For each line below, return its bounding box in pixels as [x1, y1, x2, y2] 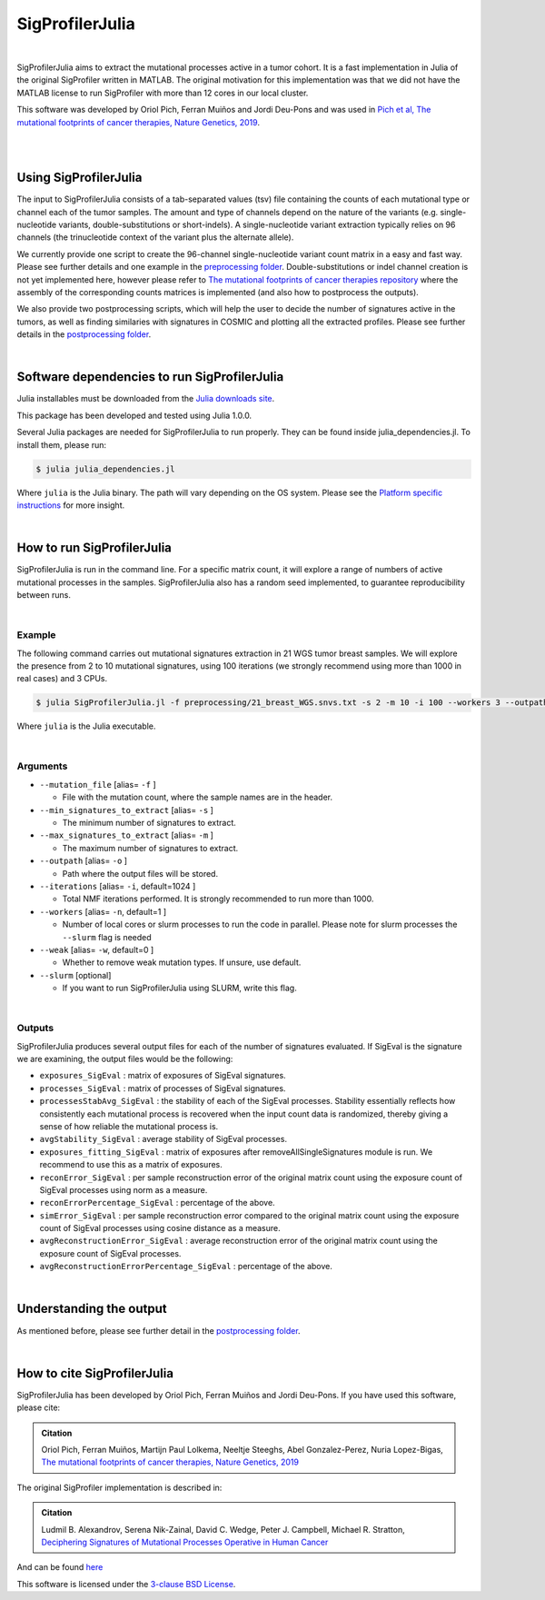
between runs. [16, 590, 72, 600]
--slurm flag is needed [62, 931, 152, 942]
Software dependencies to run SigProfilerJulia [16, 369, 284, 385]
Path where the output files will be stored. [62, 868, 218, 879]
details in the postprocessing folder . [16, 329, 152, 340]
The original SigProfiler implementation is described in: [16, 1482, 223, 1493]
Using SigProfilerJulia [16, 170, 143, 185]
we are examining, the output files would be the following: [16, 1053, 233, 1064]
